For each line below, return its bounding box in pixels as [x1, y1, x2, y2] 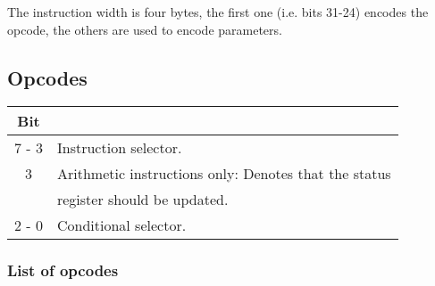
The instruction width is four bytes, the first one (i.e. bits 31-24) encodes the [7, 3, 429, 20]
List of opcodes [7, 259, 119, 282]
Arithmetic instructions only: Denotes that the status [56, 163, 391, 184]
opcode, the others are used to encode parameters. [7, 20, 282, 38]
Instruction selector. [56, 137, 182, 159]
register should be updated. [56, 189, 229, 210]
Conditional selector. [56, 215, 187, 236]
